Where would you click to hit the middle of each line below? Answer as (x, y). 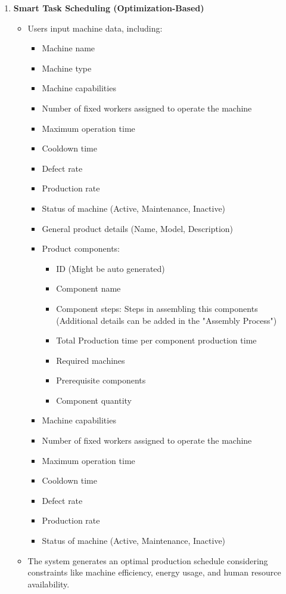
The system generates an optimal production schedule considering (148, 560)
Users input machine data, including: (95, 28)
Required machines (91, 360)
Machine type (67, 68)
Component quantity (94, 400)
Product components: (81, 248)
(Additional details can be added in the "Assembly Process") (167, 320)
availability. (49, 584)
